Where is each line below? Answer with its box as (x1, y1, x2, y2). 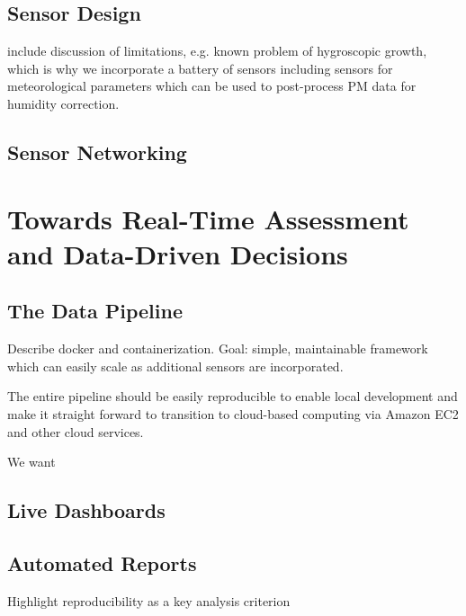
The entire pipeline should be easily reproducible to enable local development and (7, 387, 458, 406)
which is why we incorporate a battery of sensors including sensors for (7, 58, 393, 77)
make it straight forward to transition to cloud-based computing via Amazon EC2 (7, 404, 459, 423)
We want (7, 452, 56, 471)
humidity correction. (7, 94, 120, 112)
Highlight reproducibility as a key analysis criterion (7, 591, 291, 610)
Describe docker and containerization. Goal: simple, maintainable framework (7, 339, 428, 358)
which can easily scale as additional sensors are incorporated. (7, 356, 344, 375)
